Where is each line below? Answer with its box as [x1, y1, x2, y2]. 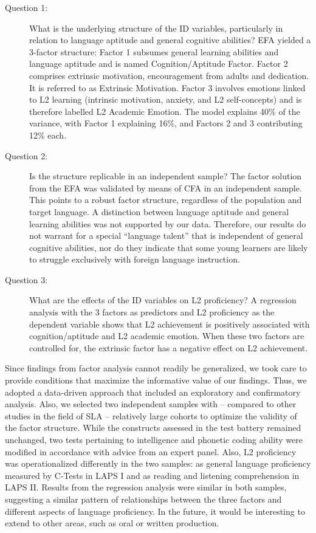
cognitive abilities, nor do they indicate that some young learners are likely [29, 241, 308, 253]
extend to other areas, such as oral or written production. [5, 517, 219, 529]
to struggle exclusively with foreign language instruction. [29, 253, 240, 266]
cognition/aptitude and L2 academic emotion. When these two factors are [29, 329, 304, 342]
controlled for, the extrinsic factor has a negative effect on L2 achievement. [29, 341, 308, 354]
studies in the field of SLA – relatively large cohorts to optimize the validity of [5, 409, 297, 422]
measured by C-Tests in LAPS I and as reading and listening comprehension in [5, 469, 300, 481]
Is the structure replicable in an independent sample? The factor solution [29, 170, 302, 182]
